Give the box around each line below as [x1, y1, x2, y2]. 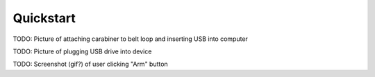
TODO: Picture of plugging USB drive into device [12, 47, 152, 55]
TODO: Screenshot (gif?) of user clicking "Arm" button [12, 60, 168, 69]
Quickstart [12, 10, 76, 26]
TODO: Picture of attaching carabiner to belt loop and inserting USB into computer [12, 35, 248, 43]
